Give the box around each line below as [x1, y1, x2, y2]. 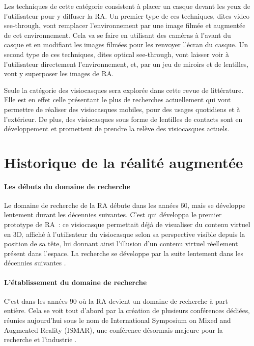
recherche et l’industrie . [4, 334, 77, 345]
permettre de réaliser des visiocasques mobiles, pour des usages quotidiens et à [4, 104, 240, 114]
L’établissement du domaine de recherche [4, 277, 147, 287]
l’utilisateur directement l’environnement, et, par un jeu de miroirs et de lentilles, [4, 58, 249, 69]
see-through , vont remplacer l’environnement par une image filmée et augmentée [4, 20, 246, 30]
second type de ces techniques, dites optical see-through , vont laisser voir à [4, 49, 229, 59]
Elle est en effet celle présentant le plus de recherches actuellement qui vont [4, 94, 231, 105]
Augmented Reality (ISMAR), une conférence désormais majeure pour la [4, 324, 223, 335]
